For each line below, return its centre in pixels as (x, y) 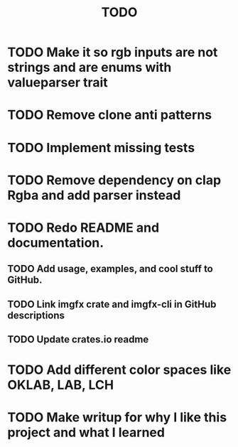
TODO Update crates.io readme (78, 339)
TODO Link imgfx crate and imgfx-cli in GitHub (112, 304)
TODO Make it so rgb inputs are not (113, 52)
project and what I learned (86, 432)
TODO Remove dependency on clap (114, 180)
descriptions (36, 315)
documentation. (56, 243)
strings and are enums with (90, 68)
